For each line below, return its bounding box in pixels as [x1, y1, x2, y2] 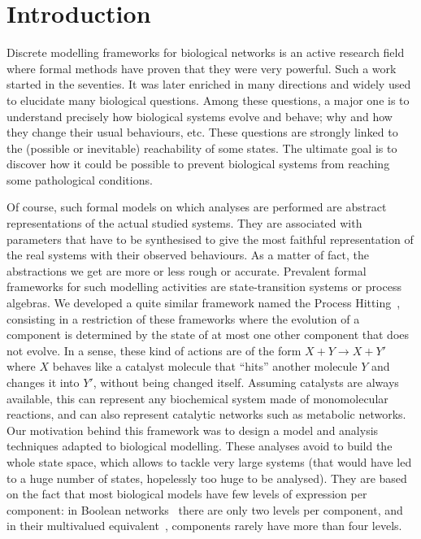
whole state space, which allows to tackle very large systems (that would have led [7, 453, 412, 470]
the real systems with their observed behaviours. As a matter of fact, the [7, 246, 369, 263]
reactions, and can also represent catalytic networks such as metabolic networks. [7, 406, 406, 423]
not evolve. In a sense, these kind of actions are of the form [7, 341, 302, 359]
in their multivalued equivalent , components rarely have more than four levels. [7, 517, 402, 534]
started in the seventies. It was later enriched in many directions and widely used [7, 76, 411, 93]
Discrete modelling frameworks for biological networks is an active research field [7, 44, 405, 61]
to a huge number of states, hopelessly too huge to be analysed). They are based [7, 469, 407, 486]
